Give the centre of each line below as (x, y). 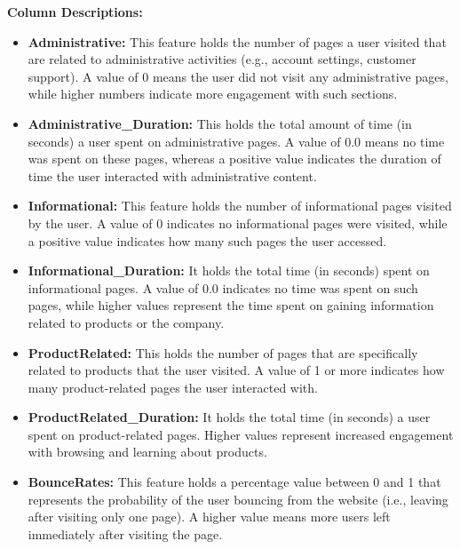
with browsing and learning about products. (147, 452)
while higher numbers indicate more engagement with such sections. (213, 94)
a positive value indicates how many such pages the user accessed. (207, 240)
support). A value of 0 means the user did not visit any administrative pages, (238, 76)
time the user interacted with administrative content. (172, 175)
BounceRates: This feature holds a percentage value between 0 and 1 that (234, 482)
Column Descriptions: (75, 12)
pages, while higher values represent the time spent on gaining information (231, 305)
